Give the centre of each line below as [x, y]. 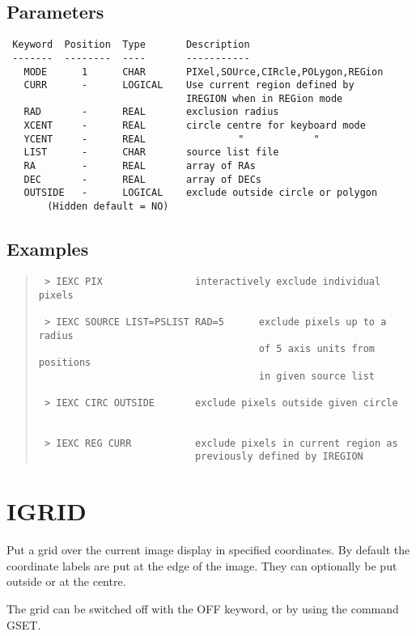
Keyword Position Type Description [131, 45]
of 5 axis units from [317, 349]
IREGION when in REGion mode [264, 98]
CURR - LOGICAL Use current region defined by [189, 85]
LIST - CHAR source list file [151, 153]
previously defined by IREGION [279, 457]
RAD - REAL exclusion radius [151, 112]
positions [65, 362]
